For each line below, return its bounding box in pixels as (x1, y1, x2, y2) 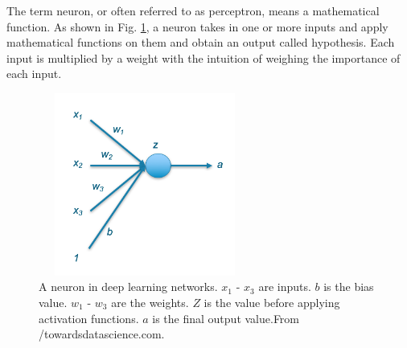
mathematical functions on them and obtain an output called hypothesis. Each (6, 34, 395, 51)
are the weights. (111, 293, 189, 310)
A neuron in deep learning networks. (39, 278, 218, 295)
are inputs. (258, 278, 311, 295)
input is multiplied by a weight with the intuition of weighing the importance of (6, 49, 401, 66)
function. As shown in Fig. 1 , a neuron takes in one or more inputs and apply (6, 18, 388, 35)
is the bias (323, 278, 374, 295)
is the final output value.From (152, 309, 300, 326)
